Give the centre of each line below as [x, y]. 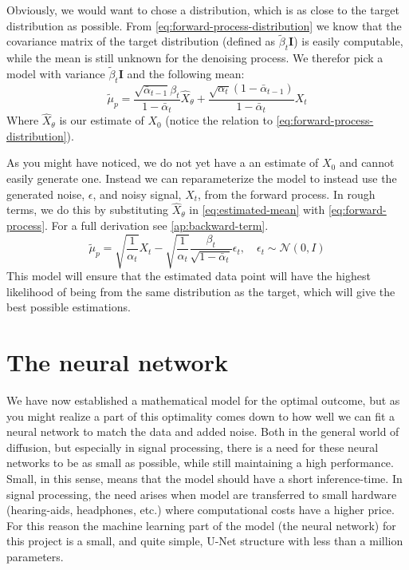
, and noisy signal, [137, 194]
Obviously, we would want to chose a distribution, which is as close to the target [203, 10]
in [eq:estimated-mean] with [257, 210]
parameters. [35, 557]
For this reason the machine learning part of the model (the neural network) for [201, 525]
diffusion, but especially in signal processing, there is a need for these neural [193, 447]
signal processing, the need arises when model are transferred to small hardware [202, 494]
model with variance [56, 74]
